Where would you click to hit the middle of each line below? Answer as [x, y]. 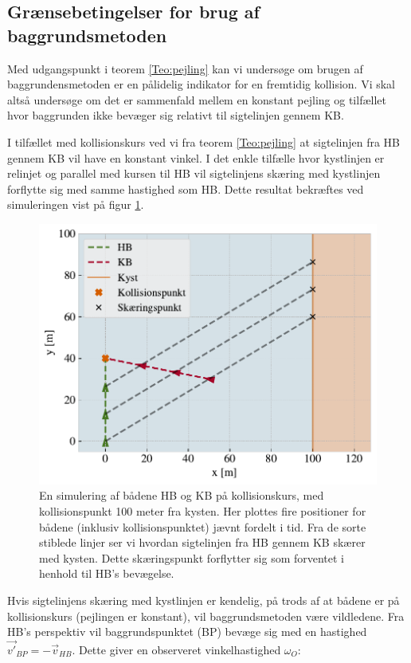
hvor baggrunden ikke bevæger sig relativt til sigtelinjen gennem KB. [176, 115]
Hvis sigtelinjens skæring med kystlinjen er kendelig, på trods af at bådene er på [204, 600]
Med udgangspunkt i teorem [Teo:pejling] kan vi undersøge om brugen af [185, 68]
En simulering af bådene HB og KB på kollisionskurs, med [182, 495]
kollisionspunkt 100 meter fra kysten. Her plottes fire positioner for [203, 510]
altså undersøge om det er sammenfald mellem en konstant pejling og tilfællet [197, 99]
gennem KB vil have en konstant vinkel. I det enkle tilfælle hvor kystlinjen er [196, 157]
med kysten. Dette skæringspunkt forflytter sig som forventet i [192, 557]
